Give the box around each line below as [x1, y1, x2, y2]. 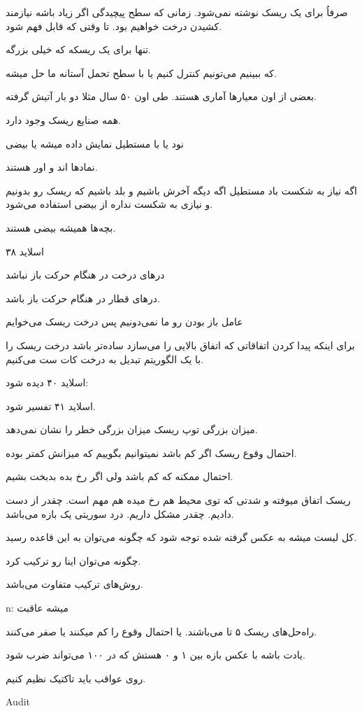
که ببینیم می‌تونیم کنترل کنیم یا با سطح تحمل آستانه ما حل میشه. [6, 65, 277, 80]
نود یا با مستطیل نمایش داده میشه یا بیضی [6, 136, 184, 150]
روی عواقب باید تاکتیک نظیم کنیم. [6, 670, 146, 685]
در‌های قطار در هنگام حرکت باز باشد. [6, 290, 160, 305]
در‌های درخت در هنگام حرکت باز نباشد [6, 267, 165, 282]
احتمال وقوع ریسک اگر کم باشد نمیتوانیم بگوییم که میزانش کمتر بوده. [6, 445, 297, 460]
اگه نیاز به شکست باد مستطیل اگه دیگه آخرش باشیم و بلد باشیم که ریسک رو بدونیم [6, 183, 357, 197]
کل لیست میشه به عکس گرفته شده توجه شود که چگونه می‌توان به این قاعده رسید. [6, 530, 357, 544]
